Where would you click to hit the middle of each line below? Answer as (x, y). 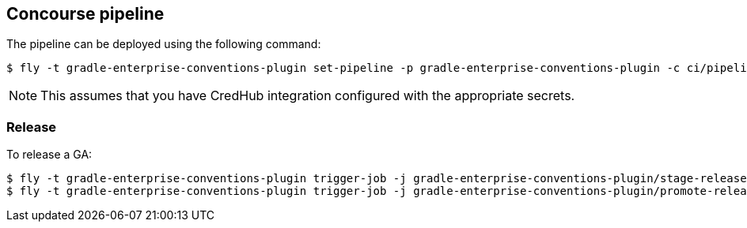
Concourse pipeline (85, 14)
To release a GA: (49, 155)
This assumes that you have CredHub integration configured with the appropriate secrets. (308, 96)
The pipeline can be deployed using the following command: (164, 44)
